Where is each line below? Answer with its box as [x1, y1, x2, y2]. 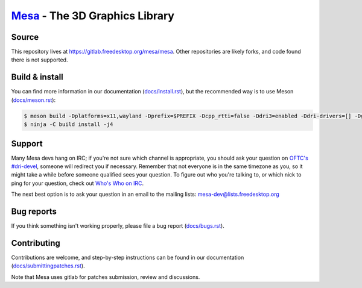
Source [11, 32, 39, 42]
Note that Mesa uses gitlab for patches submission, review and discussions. [11, 273, 200, 280]
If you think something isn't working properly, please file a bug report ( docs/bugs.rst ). [11, 222, 224, 230]
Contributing [11, 238, 60, 248]
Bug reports [11, 207, 57, 216]
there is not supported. [11, 56, 68, 63]
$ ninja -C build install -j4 [24, 121, 113, 128]
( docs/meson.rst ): [11, 96, 56, 104]
